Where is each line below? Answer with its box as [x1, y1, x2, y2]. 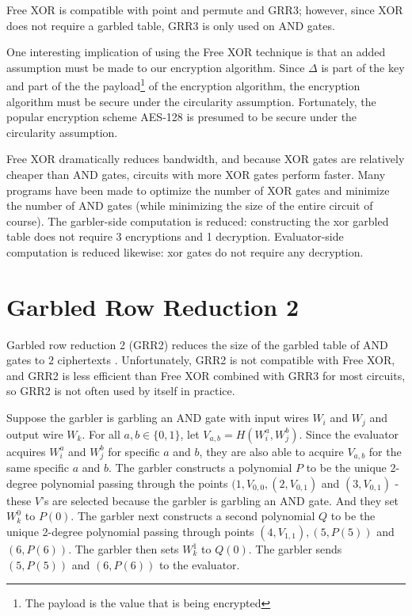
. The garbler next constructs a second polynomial [71, 508, 315, 524]
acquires [6, 443, 46, 459]
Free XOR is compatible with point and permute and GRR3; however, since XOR [6, 2, 403, 17]
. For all [82, 425, 120, 442]
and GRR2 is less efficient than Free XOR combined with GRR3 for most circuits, [6, 367, 406, 383]
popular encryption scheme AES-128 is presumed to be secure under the [6, 108, 357, 125]
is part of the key [321, 59, 405, 75]
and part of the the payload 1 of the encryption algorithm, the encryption [6, 75, 360, 94]
